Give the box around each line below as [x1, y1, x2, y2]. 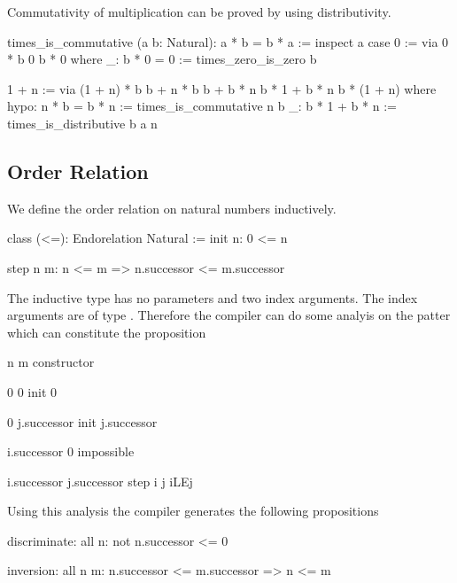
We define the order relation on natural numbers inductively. [7, 198, 337, 217]
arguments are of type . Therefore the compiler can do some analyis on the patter [7, 306, 451, 324]
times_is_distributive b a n [7, 113, 158, 132]
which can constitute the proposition [7, 323, 206, 341]
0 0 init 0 [7, 382, 57, 400]
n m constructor [7, 353, 95, 371]
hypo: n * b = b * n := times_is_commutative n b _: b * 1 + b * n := [7, 97, 397, 115]
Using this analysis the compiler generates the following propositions [7, 501, 379, 520]
